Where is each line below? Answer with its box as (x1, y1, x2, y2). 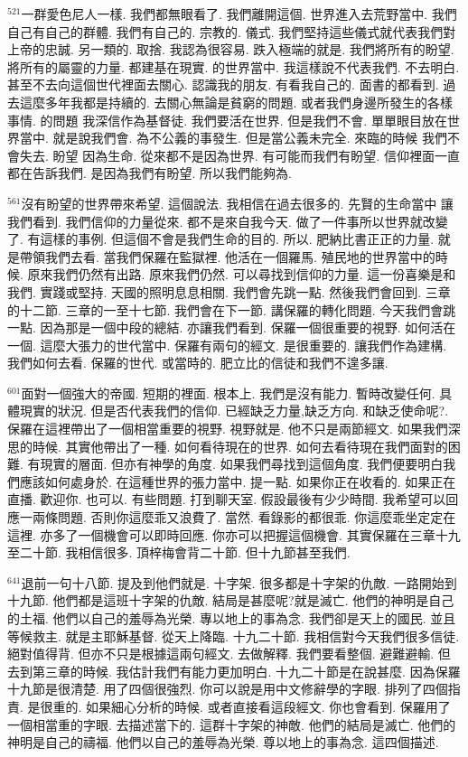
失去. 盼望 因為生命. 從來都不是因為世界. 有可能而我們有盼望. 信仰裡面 (19, 145, 435, 164)
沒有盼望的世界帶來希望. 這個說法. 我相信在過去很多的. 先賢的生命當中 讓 (21, 193, 454, 212)
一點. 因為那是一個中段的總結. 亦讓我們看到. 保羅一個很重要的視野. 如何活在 (7, 318, 456, 337)
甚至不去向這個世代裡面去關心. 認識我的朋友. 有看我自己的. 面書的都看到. (7, 75, 439, 94)
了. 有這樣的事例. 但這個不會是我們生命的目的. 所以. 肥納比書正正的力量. (7, 229, 435, 248)
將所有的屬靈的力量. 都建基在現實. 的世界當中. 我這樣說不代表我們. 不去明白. (7, 57, 460, 76)
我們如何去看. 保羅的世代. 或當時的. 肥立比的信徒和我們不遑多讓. (7, 353, 388, 372)
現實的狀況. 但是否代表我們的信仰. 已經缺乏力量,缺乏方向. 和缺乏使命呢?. (19, 401, 449, 420)
